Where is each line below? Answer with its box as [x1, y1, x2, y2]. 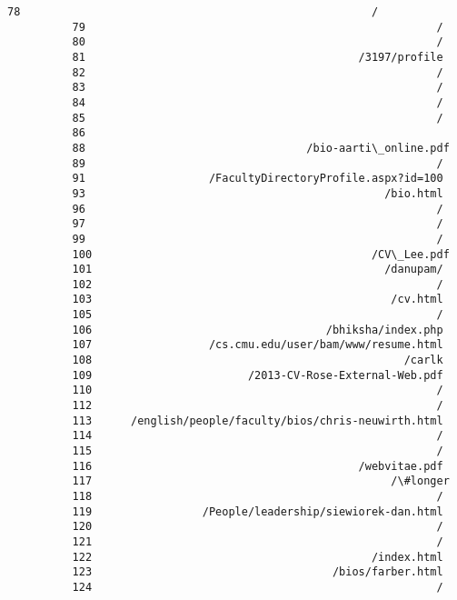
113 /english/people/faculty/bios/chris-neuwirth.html [72, 414, 443, 427]
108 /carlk [72, 354, 443, 367]
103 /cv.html [72, 293, 443, 306]
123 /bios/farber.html [72, 565, 443, 579]
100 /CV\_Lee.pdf [72, 247, 450, 261]
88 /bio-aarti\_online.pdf [72, 141, 450, 155]
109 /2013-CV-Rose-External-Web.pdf [72, 368, 443, 382]
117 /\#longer [72, 475, 450, 488]
